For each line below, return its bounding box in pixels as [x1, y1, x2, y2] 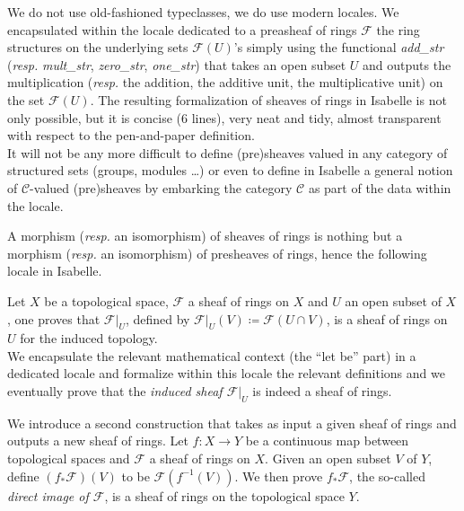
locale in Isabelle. [7, 261, 102, 280]
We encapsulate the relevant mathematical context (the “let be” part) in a [7, 346, 416, 365]
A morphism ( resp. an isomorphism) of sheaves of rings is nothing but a [7, 226, 403, 245]
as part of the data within [308, 178, 451, 197]
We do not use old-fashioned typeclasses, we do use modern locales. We [7, 3, 399, 21]
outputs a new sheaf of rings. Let [7, 431, 188, 450]
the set [7, 90, 45, 109]
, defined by [125, 309, 190, 328]
